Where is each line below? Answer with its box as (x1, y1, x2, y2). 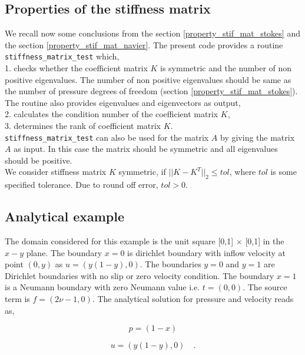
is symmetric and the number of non (160, 62, 292, 74)
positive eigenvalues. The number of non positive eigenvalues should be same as (5, 73, 291, 85)
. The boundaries (140, 258, 201, 270)
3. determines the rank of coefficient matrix (5, 120, 161, 132)
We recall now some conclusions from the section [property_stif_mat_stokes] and (5, 27, 300, 39)
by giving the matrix (220, 131, 295, 143)
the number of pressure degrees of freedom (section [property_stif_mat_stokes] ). (5, 85, 298, 97)
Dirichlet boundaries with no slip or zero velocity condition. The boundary (5, 269, 274, 281)
